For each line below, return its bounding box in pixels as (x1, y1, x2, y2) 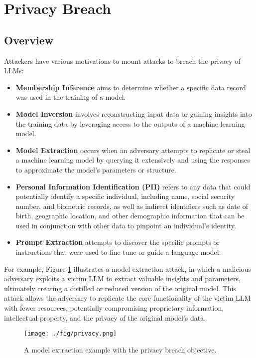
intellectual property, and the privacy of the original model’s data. (4, 312, 206, 323)
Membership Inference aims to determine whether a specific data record (15, 82, 246, 92)
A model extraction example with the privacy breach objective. (24, 344, 217, 355)
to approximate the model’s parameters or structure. (15, 164, 176, 175)
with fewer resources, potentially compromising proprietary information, (4, 303, 224, 313)
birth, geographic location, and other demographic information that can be (15, 210, 245, 221)
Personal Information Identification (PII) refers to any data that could (15, 181, 251, 191)
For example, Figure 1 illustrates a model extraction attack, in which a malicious (4, 263, 251, 274)
